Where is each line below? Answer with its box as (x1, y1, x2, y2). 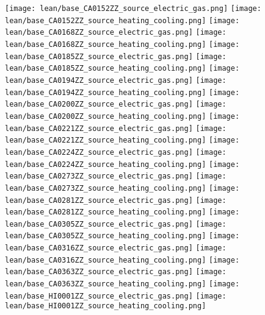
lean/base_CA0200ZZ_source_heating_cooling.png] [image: (5, 111, 240, 121)
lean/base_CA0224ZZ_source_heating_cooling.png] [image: (5, 160, 240, 169)
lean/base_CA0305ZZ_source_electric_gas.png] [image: (5, 219, 227, 228)
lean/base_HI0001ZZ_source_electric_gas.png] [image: (5, 291, 227, 300)
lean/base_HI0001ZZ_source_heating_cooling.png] (5, 302, 206, 311)
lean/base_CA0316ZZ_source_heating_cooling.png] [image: (5, 255, 240, 264)
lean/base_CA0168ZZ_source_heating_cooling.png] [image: (5, 40, 240, 49)
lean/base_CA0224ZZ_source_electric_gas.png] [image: (5, 147, 227, 157)
